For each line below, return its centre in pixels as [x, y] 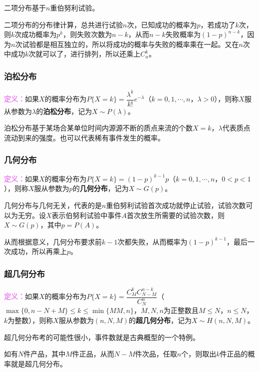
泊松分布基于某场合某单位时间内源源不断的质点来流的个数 [98, 128]
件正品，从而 [93, 354]
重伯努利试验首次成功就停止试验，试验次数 [176, 205]
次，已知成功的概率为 [162, 24]
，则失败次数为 [88, 34]
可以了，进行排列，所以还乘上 [92, 54]
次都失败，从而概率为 [152, 241]
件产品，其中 [45, 354]
